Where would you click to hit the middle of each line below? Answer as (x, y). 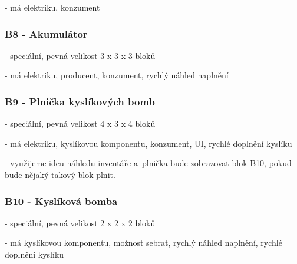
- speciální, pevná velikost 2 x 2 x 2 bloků (80, 222)
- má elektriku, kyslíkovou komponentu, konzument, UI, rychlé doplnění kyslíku (148, 143)
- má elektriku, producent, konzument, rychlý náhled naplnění (117, 75)
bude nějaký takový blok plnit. (60, 174)
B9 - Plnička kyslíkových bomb (80, 101)
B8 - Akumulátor (46, 33)
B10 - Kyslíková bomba (61, 201)
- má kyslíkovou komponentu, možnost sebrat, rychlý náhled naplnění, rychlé (143, 242)
